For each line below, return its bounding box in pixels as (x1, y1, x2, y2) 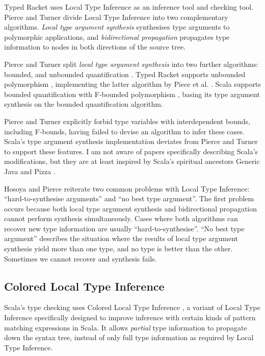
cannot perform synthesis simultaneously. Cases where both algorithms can (4, 213, 238, 224)
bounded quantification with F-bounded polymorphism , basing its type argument (4, 88, 260, 99)
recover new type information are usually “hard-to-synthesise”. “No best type (4, 223, 245, 233)
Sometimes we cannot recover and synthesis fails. (4, 253, 157, 264)
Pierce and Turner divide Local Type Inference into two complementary (4, 11, 228, 22)
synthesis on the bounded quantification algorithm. (4, 99, 163, 109)
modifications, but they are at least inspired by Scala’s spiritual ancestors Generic (4, 156, 260, 167)
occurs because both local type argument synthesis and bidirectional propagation (4, 203, 257, 213)
